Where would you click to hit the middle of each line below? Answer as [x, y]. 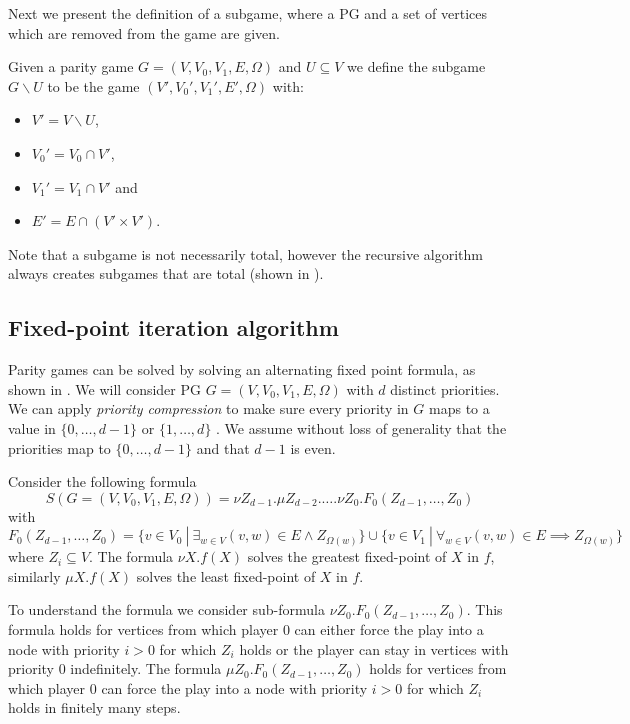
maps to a [459, 408]
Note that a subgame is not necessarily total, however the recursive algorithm [245, 253]
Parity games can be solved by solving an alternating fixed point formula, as [242, 369]
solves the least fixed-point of [226, 575]
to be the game [93, 85]
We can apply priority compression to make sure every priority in [208, 408]
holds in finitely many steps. [94, 707]
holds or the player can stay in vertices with [374, 648]
